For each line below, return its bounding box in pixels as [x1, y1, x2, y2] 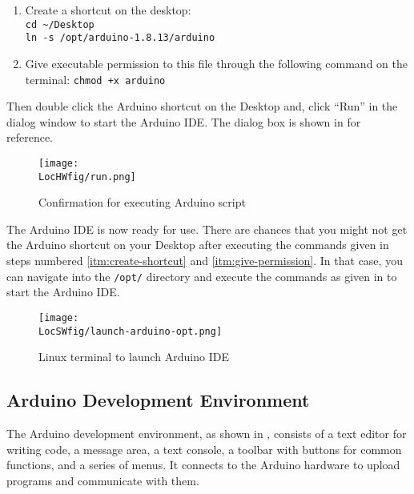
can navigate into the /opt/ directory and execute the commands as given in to [6, 267, 397, 284]
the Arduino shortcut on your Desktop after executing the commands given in [6, 236, 389, 253]
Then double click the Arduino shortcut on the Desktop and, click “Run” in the [6, 98, 398, 114]
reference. [6, 129, 54, 146]
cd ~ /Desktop [25, 18, 94, 30]
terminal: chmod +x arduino [25, 70, 166, 87]
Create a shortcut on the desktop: [25, 2, 191, 18]
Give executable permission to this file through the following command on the [25, 54, 408, 71]
